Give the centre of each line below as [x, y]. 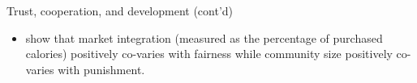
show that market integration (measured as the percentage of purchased [204, 37]
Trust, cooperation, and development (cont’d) [120, 10]
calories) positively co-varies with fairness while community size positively [209, 54]
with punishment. [101, 69]
